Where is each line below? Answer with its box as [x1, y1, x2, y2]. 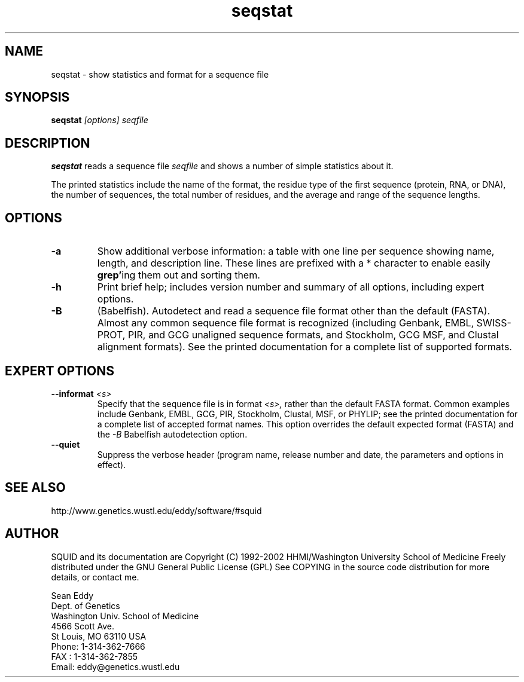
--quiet [51, 439, 80, 449]
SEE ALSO [5, 480, 66, 496]
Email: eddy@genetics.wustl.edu [51, 661, 180, 672]
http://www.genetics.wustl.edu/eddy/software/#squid [51, 505, 262, 516]
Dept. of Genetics [51, 600, 120, 611]
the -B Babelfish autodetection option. [97, 429, 248, 439]
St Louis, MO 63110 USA [51, 631, 147, 641]
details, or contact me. [51, 571, 139, 582]
